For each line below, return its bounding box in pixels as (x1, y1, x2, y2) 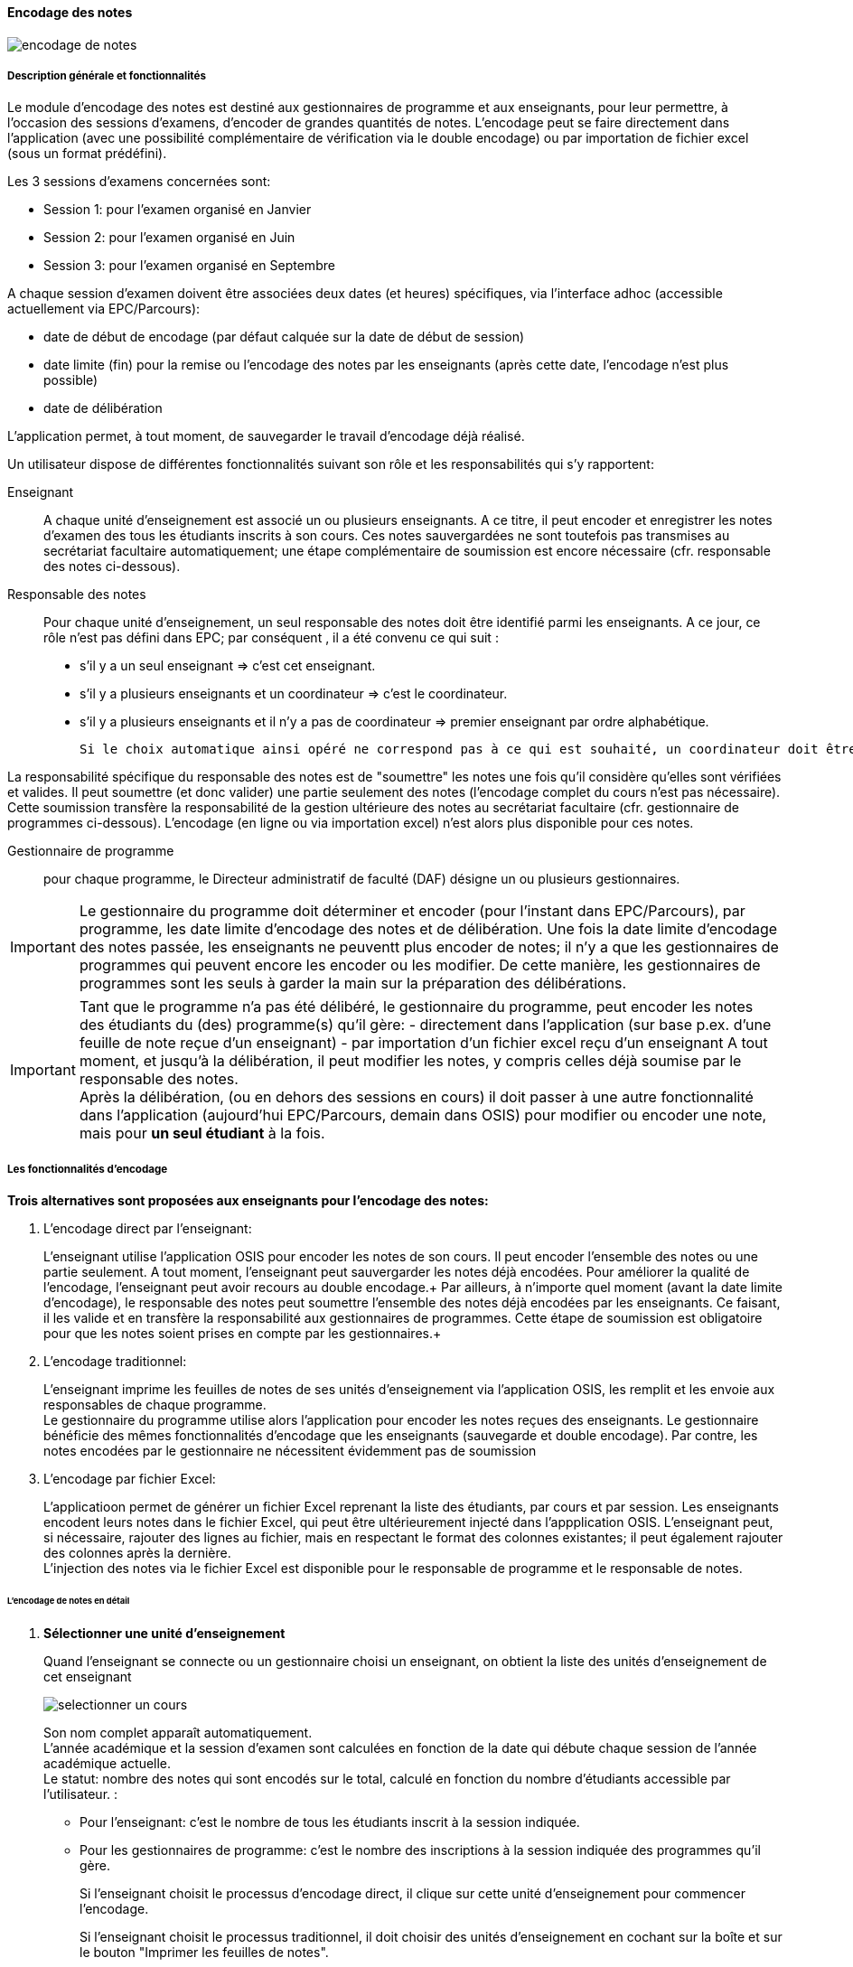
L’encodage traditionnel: (43, 1353, 187, 1370)
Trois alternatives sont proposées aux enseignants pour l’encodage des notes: (7, 1193, 489, 1209)
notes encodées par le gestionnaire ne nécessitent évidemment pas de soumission (43, 1443, 537, 1459)
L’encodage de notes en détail (7, 1596, 130, 1606)
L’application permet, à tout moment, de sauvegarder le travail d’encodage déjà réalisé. (7, 428, 525, 445)
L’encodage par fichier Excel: (43, 1471, 216, 1487)
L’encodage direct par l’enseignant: (43, 1221, 252, 1237)
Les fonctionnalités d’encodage (7, 1162, 168, 1176)
